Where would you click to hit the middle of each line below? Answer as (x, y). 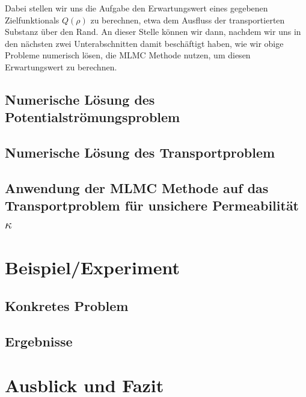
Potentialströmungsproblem (93, 117)
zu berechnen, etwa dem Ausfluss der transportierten (188, 20)
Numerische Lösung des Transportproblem (140, 152)
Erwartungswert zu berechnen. (61, 66)
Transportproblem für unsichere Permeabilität (152, 205)
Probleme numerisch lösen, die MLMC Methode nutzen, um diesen (128, 55)
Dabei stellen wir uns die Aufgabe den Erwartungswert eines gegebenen (136, 8)
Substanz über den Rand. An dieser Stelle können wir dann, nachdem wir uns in (153, 32)
